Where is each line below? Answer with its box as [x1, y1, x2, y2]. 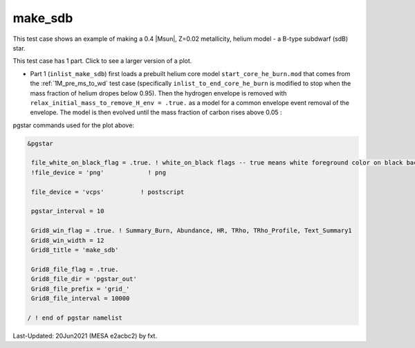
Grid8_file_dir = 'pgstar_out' [31, 275, 138, 283]
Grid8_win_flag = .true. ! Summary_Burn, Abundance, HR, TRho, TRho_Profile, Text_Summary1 [31, 227, 352, 235]
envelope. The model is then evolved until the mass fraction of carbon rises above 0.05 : [30, 108, 283, 117]
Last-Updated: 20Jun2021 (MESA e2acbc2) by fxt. [12, 331, 158, 340]
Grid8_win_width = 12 [31, 236, 104, 244]
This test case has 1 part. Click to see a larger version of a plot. [12, 57, 192, 65]
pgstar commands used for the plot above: [12, 121, 135, 129]
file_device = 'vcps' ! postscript [31, 187, 185, 196]
